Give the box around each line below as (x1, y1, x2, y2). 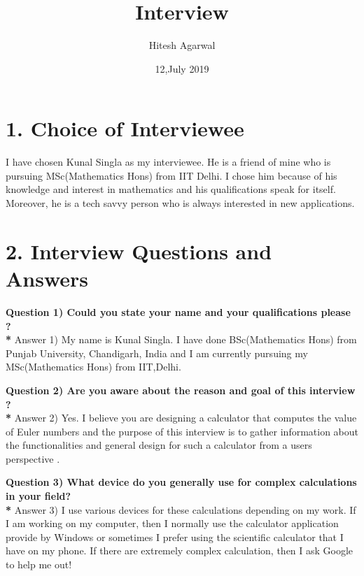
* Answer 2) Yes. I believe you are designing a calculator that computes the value (6, 410, 357, 425)
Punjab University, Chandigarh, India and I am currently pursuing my (6, 345, 308, 360)
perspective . (6, 451, 60, 466)
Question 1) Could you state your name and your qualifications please (6, 304, 351, 319)
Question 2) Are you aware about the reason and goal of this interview (6, 382, 356, 397)
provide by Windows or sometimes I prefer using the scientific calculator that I (6, 529, 344, 544)
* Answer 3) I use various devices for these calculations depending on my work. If (6, 502, 356, 517)
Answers (6, 264, 89, 292)
